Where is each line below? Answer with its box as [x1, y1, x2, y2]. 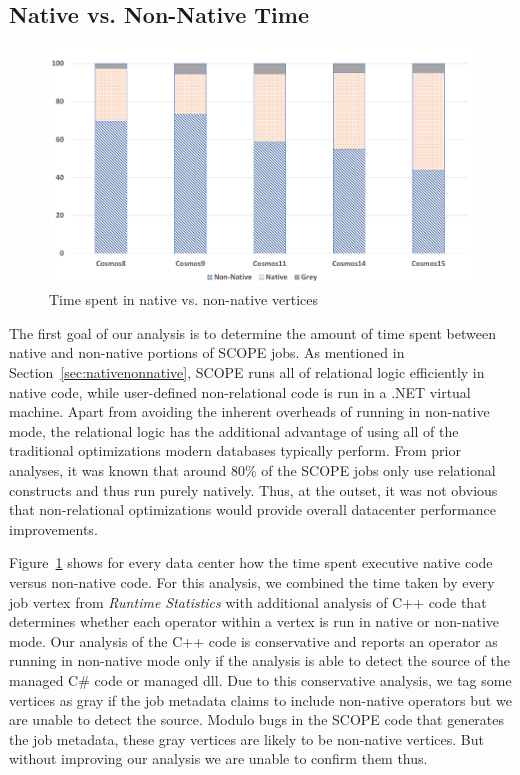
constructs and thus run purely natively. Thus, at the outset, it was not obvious [9, 479, 498, 500]
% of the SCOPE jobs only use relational [244, 460, 496, 481]
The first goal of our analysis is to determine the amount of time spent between [9, 322, 496, 343]
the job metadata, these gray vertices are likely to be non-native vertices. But [9, 728, 484, 749]
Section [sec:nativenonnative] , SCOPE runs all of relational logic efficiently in [9, 362, 485, 383]
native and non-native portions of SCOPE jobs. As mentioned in [9, 342, 405, 363]
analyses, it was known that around [9, 460, 227, 481]
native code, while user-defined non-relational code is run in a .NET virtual [9, 381, 471, 402]
